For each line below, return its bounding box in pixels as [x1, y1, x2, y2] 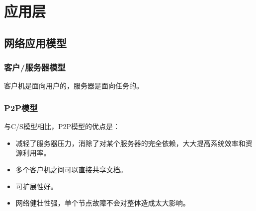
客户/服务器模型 [4, 61, 66, 73]
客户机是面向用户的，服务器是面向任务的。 [4, 80, 143, 91]
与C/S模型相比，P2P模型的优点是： [4, 121, 120, 132]
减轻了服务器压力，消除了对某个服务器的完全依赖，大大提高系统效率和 [15, 138, 246, 148]
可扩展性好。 [15, 181, 58, 191]
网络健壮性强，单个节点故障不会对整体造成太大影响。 [15, 198, 190, 208]
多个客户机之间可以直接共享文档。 [15, 164, 127, 174]
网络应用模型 [4, 35, 67, 50]
